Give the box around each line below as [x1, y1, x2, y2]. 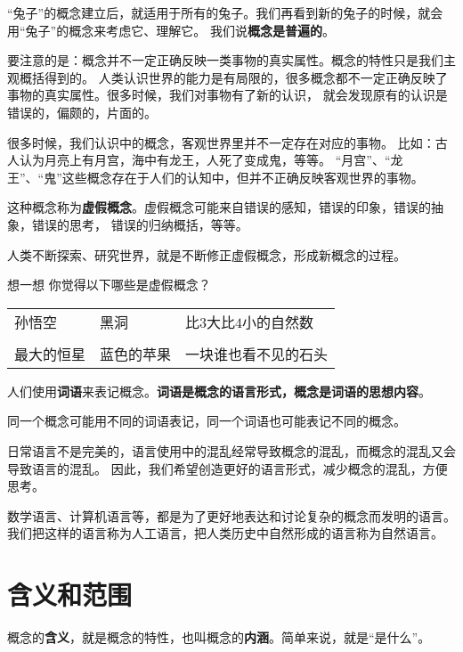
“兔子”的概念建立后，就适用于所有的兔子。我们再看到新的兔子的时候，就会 [7, 4, 443, 21]
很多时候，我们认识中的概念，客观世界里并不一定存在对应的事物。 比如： [7, 133, 435, 151]
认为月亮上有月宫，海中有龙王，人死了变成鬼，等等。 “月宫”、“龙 [19, 151, 403, 169]
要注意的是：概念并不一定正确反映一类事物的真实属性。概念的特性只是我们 [7, 51, 443, 69]
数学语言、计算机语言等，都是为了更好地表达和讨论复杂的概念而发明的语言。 [7, 506, 456, 525]
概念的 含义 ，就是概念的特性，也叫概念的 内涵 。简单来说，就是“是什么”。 [7, 628, 431, 646]
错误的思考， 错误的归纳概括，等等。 [31, 215, 248, 233]
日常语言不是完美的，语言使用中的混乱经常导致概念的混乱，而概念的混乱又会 [7, 441, 456, 460]
